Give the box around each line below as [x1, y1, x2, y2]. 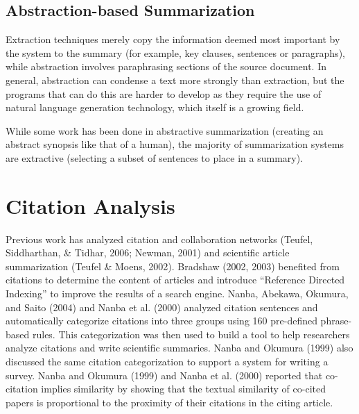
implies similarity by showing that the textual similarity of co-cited [41, 381, 326, 396]
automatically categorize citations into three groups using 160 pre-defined [6, 313, 317, 328]
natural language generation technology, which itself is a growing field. [6, 100, 304, 115]
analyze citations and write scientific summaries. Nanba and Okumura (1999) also [6, 340, 353, 355]
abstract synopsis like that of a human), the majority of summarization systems [6, 137, 344, 151]
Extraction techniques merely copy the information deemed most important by [6, 32, 340, 47]
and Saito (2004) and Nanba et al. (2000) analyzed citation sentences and [6, 299, 318, 314]
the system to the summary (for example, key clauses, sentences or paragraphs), [6, 45, 345, 60]
